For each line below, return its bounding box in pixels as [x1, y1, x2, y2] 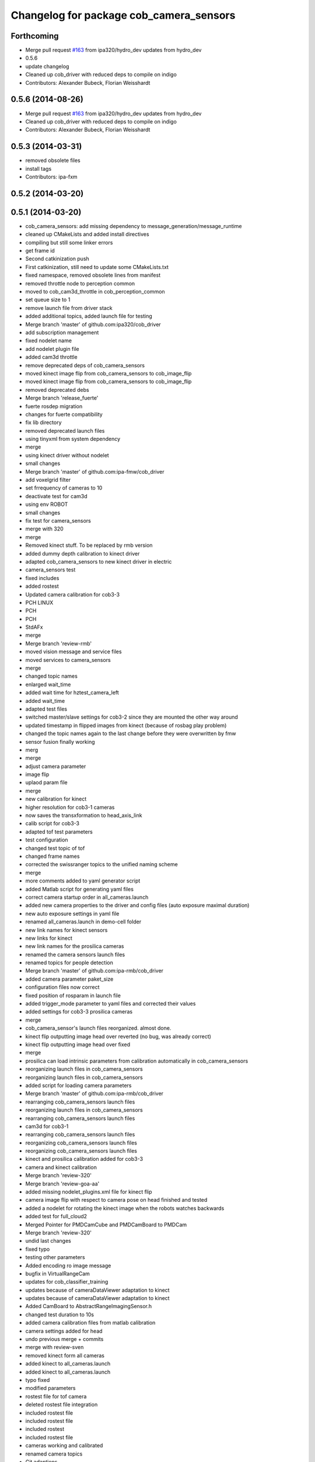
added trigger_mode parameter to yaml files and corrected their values [25, 1000, 196, 1007]
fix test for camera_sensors [25, 517, 92, 524]
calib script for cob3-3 [25, 820, 80, 827]
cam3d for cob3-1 [25, 1123, 69, 1130]
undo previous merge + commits [25, 1336, 104, 1343]
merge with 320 [25, 525, 64, 532]
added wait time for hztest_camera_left [25, 689, 119, 696]
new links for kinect [25, 935, 73, 942]
